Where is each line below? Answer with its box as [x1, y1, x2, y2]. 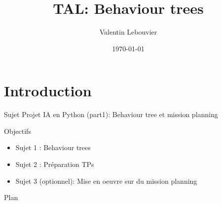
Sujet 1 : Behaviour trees [15, 142, 91, 153]
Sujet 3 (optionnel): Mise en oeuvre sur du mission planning [15, 175, 197, 186]
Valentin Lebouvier [99, 27, 157, 37]
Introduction [4, 81, 92, 101]
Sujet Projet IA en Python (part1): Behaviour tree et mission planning [4, 109, 218, 120]
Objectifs [4, 125, 31, 136]
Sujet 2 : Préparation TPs [15, 159, 94, 169]
